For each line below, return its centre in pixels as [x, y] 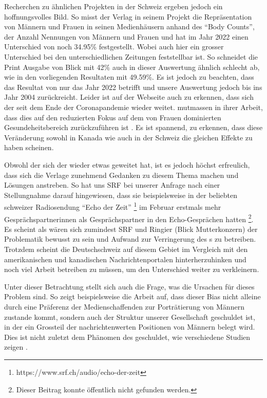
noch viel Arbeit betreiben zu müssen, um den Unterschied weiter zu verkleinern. [132, 269]
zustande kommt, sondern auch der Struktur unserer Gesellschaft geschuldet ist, [130, 316]
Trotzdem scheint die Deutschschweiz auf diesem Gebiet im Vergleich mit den [126, 249]
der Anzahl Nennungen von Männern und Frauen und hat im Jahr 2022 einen [126, 36]
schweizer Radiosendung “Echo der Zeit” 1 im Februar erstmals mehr [113, 206]
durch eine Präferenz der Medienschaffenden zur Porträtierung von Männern [124, 306]
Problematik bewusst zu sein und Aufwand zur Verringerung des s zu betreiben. [130, 239]
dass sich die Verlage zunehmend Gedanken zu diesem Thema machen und [121, 175]
